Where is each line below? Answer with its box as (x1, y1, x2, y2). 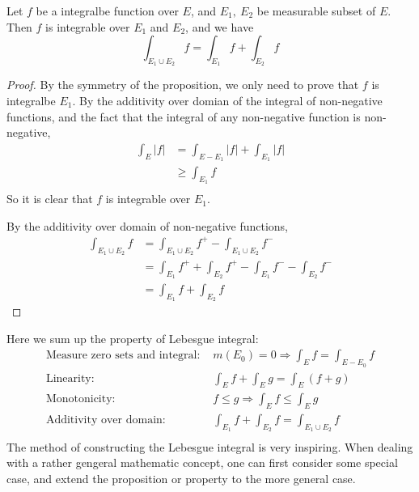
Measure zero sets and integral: (45, 350, 201, 362)
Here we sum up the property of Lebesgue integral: (6, 329, 259, 346)
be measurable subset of (256, 2, 376, 19)
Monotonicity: (45, 393, 116, 405)
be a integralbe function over (36, 2, 179, 19)
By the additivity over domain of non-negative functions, (6, 217, 289, 234)
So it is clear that (6, 190, 93, 207)
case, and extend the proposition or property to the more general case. (6, 469, 356, 486)
